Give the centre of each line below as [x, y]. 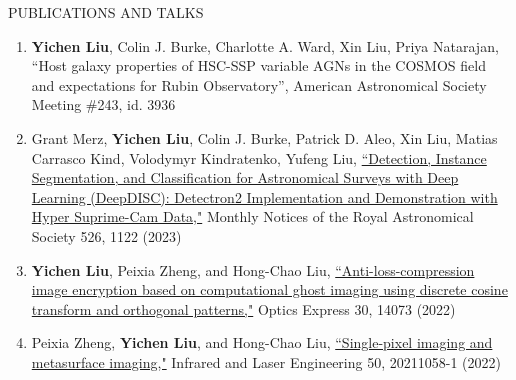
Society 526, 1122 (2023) [106, 235]
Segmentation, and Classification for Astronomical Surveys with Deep [245, 177]
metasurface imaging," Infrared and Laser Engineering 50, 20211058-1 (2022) [266, 361]
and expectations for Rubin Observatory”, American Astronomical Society [259, 84]
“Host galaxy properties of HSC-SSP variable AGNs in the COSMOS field [258, 65]
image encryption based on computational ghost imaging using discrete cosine [269, 289]
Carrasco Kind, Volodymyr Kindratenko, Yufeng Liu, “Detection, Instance [259, 157]
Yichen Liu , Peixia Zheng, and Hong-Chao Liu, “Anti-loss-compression [253, 269]
